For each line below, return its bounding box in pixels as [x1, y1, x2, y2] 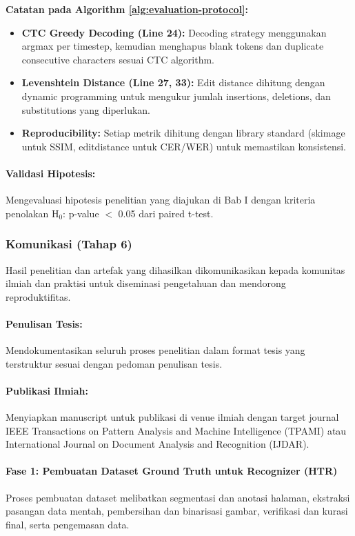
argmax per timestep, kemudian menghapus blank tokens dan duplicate [21, 39, 324, 53]
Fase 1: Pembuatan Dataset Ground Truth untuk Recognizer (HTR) [6, 464, 338, 478]
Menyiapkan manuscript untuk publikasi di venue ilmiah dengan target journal [6, 410, 339, 424]
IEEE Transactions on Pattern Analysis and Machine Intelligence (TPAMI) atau [6, 423, 347, 437]
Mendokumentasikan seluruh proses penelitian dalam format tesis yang [6, 343, 305, 357]
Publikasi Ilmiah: [6, 383, 89, 397]
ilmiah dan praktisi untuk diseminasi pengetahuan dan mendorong [6, 276, 286, 290]
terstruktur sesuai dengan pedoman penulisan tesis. [6, 356, 223, 370]
